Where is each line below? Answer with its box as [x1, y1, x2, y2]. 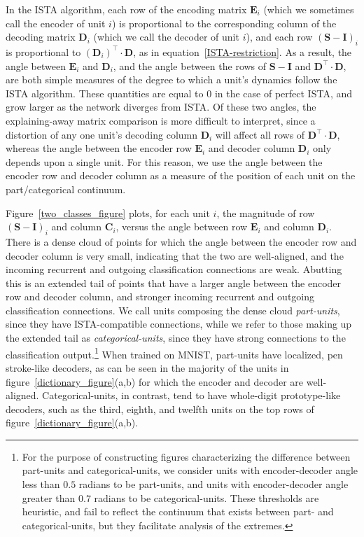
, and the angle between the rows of [113, 58, 267, 73]
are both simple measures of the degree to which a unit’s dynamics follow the [6, 72, 337, 87]
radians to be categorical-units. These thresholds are [94, 490, 319, 505]
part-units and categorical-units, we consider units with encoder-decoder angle [22, 463, 358, 477]
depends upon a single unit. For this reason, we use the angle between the [6, 154, 323, 169]
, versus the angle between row [115, 219, 248, 234]
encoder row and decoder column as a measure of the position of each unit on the [6, 168, 356, 183]
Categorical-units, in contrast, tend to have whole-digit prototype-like [42, 388, 341, 403]
